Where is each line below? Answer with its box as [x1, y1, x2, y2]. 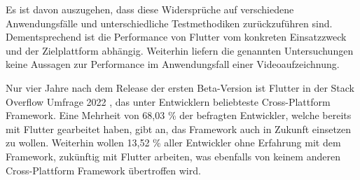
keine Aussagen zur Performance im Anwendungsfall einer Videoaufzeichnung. [6, 57, 340, 71]
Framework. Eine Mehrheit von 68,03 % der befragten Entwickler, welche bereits [6, 108, 352, 123]
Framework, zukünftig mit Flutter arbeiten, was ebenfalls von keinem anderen [6, 148, 340, 163]
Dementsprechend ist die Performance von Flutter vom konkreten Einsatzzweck [6, 29, 347, 44]
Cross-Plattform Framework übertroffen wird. [6, 162, 201, 177]
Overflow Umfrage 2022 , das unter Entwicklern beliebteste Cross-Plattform [6, 94, 331, 109]
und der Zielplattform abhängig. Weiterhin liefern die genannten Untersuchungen [6, 43, 354, 57]
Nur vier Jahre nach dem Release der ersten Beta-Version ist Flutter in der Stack [6, 80, 354, 95]
